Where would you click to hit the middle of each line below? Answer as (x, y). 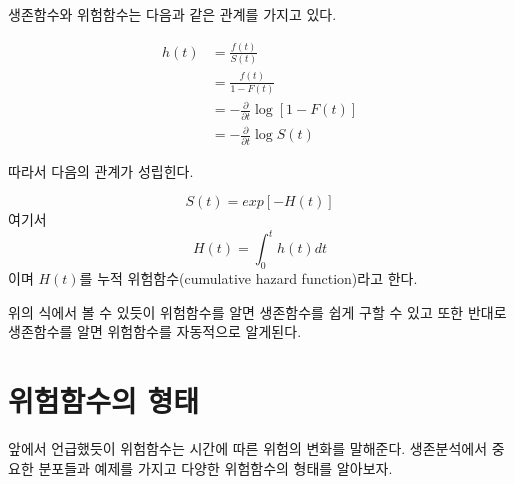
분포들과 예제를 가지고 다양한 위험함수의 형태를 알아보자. (215, 467)
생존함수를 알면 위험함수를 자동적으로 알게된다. (155, 331)
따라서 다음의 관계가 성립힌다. (101, 170)
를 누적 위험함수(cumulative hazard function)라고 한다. (248, 278)
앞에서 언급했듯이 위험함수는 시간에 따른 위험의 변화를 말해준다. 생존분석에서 (248, 448)
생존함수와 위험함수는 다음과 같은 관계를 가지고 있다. (172, 14)
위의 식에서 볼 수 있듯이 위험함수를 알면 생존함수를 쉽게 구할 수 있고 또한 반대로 (257, 311)
